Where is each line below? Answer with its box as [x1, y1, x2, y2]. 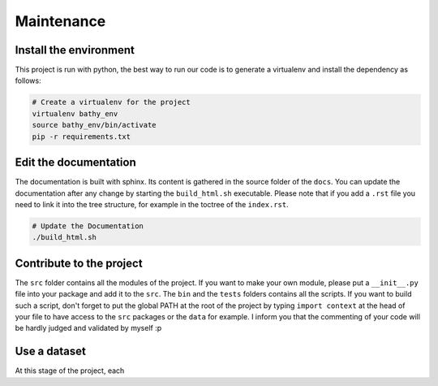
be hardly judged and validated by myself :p [15, 323, 162, 333]
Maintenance [15, 12, 106, 30]
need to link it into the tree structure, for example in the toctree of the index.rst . [15, 199, 289, 209]
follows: [15, 76, 41, 85]
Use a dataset [15, 345, 87, 358]
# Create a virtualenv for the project [32, 98, 191, 107]
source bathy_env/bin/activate [32, 120, 157, 130]
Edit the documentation [15, 155, 137, 170]
